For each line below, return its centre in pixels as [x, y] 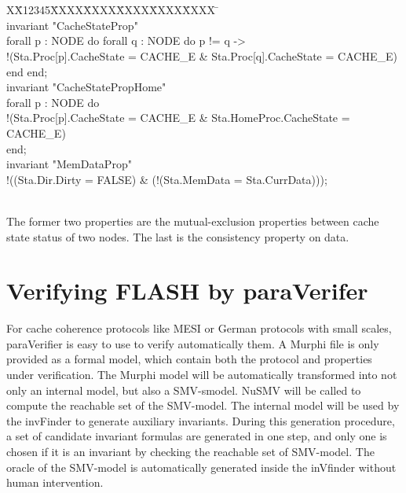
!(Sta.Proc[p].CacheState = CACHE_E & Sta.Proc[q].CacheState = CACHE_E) [202, 56]
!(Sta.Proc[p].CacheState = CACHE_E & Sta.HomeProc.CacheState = [178, 118]
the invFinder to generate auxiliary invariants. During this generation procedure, [201, 420]
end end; [27, 71]
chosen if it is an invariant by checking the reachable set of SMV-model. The [190, 452]
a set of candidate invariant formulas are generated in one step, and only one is [197, 436]
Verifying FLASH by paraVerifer [187, 291]
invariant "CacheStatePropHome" [86, 87]
